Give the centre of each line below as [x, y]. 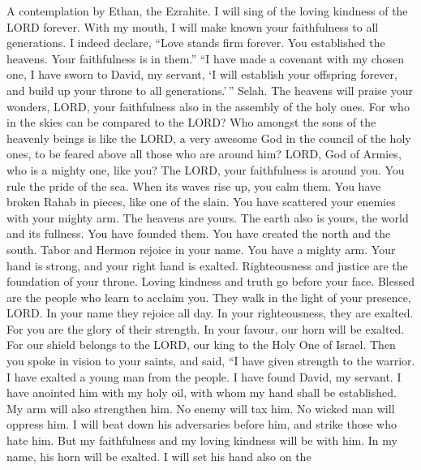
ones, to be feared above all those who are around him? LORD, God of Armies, [204, 154]
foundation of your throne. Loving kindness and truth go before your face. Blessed [211, 281]
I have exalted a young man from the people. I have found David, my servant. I [204, 376]
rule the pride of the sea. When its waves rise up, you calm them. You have [194, 185]
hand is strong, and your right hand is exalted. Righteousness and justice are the [207, 265]
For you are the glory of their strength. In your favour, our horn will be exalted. [206, 328]
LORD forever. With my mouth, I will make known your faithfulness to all [193, 26]
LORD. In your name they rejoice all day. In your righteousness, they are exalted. [210, 313]
